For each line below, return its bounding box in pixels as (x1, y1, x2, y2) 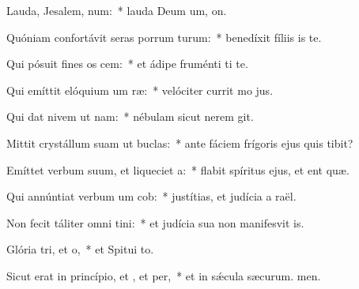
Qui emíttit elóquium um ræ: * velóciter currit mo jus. (6, 81, 274, 98)
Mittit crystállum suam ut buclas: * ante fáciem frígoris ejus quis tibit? (6, 134, 353, 151)
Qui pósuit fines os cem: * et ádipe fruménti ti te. (6, 55, 248, 72)
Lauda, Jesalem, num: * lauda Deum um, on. (6, 2, 227, 18)
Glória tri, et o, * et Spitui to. (6, 241, 154, 257)
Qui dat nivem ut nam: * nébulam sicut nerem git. (6, 108, 254, 125)
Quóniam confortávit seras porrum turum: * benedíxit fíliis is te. (6, 28, 322, 45)
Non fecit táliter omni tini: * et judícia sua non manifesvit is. (6, 214, 304, 231)
